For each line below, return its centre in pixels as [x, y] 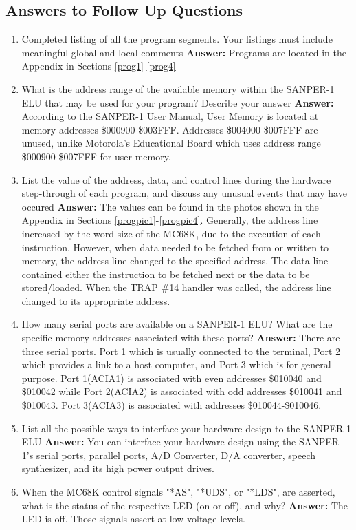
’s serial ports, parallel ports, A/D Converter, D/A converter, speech [171, 455]
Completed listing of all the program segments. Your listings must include [177, 39]
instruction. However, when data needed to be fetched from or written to [175, 247]
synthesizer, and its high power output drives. [118, 468]
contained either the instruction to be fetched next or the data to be [166, 274]
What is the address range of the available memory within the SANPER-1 [178, 88]
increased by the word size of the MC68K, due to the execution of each [171, 233]
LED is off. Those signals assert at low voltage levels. [133, 519]
